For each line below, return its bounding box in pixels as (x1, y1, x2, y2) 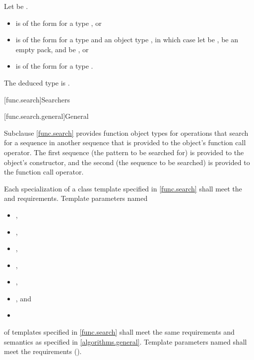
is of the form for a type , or (15, 17, 102, 28)
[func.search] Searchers (4, 94, 70, 104)
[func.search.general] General (4, 111, 89, 121)
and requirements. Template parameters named (4, 193, 148, 203)
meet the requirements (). (4, 346, 82, 357)
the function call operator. (4, 167, 84, 177)
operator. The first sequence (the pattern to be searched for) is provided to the (4, 147, 244, 157)
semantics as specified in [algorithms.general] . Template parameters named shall (4, 336, 247, 347)
